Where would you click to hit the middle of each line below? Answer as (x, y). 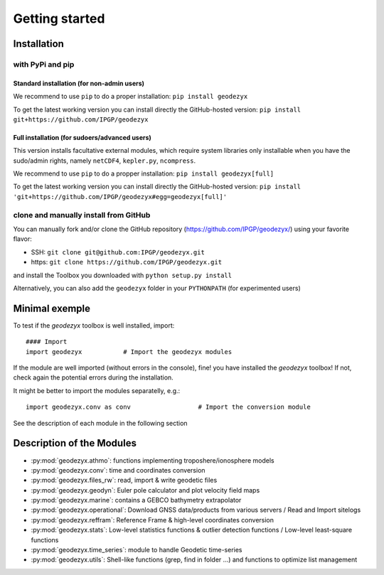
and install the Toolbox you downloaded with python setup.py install (123, 275)
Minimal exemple (52, 308)
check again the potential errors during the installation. (93, 377)
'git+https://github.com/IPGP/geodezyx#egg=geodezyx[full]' (120, 197)
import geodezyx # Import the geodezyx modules (129, 351)
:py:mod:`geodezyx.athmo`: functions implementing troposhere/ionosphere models (153, 460)
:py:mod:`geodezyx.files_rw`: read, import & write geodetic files (124, 480)
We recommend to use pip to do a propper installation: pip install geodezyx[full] (143, 173)
